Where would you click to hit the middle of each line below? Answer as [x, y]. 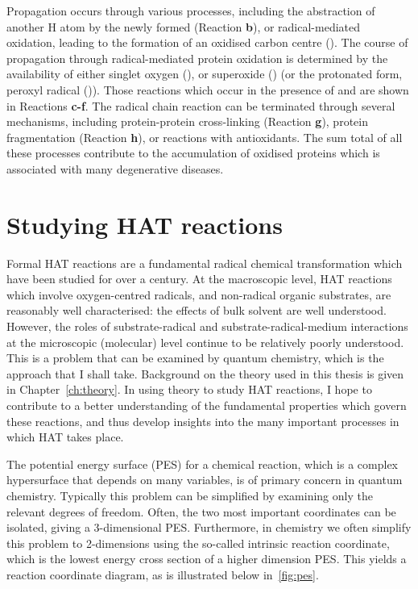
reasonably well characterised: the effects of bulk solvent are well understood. [197, 310]
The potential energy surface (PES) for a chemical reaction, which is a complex [203, 464]
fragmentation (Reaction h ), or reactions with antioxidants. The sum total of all [205, 137]
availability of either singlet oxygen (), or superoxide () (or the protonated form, [205, 74]
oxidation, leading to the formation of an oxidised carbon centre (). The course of [207, 42]
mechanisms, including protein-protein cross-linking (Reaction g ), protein [187, 121]
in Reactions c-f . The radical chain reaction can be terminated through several [201, 105]
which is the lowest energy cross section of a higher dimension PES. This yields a [207, 559]
